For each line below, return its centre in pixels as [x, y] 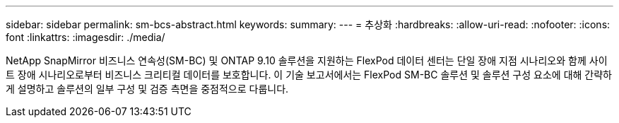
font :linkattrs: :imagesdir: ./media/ [86, 37]
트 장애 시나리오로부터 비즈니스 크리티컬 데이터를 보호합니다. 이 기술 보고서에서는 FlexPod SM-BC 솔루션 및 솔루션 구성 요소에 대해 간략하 [309, 75]
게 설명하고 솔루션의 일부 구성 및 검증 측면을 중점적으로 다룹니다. [147, 89]
